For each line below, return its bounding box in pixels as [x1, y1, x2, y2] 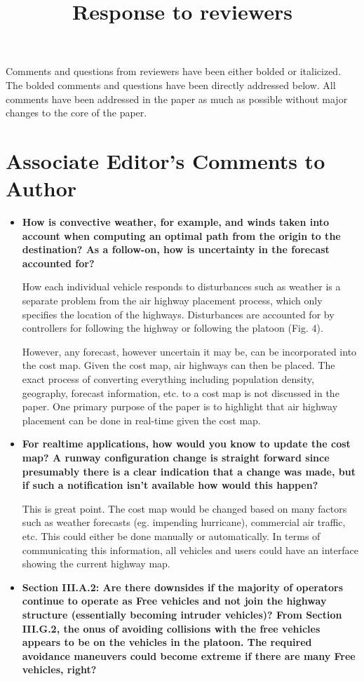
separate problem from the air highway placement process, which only [22, 293, 323, 308]
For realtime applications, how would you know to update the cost [22, 436, 351, 451]
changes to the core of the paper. [6, 105, 147, 120]
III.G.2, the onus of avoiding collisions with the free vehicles [22, 621, 321, 635]
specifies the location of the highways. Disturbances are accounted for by [22, 306, 335, 321]
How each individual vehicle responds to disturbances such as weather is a [22, 279, 341, 294]
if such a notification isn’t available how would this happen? [22, 478, 318, 492]
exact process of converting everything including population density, [22, 372, 314, 386]
